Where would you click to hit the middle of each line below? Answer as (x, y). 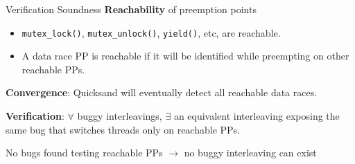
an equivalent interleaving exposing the (257, 116)
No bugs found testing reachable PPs (84, 153)
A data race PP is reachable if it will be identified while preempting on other (185, 56)
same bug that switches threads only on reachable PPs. (123, 129)
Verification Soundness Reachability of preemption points (131, 9)
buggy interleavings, (120, 116)
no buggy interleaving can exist (250, 153)
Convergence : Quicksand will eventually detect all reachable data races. (162, 92)
